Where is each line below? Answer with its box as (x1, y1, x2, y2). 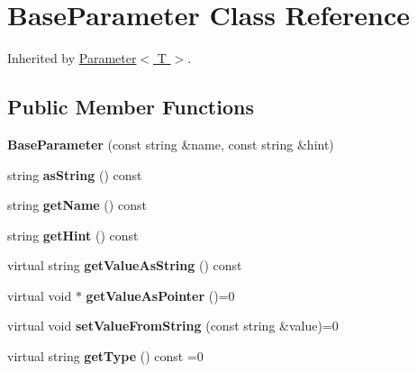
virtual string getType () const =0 (7, 347, 204, 366)
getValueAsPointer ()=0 (86, 286, 235, 304)
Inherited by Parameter (7, 49, 137, 68)
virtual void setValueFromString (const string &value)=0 (7, 316, 339, 335)
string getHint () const (7, 225, 139, 244)
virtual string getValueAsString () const (7, 256, 242, 275)
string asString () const (7, 165, 142, 184)
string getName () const (7, 195, 147, 214)
